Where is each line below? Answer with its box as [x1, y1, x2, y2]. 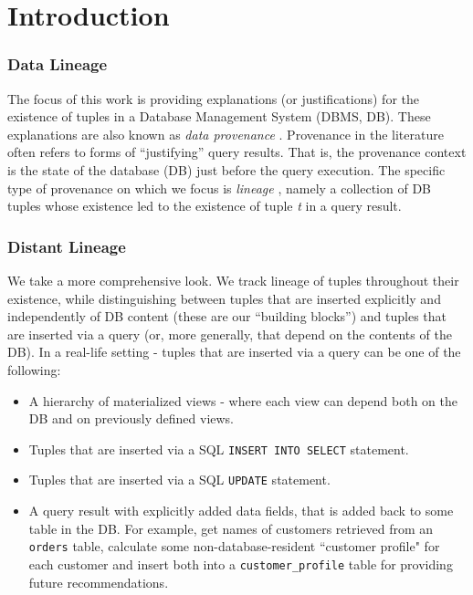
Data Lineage [7, 53, 108, 76]
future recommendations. [28, 572, 169, 591]
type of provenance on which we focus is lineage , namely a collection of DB [7, 178, 432, 197]
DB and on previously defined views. [28, 409, 235, 428]
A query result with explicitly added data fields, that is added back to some [28, 501, 454, 520]
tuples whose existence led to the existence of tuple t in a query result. [7, 196, 402, 215]
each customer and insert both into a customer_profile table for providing [28, 554, 453, 573]
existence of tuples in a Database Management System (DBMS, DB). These [7, 107, 431, 126]
